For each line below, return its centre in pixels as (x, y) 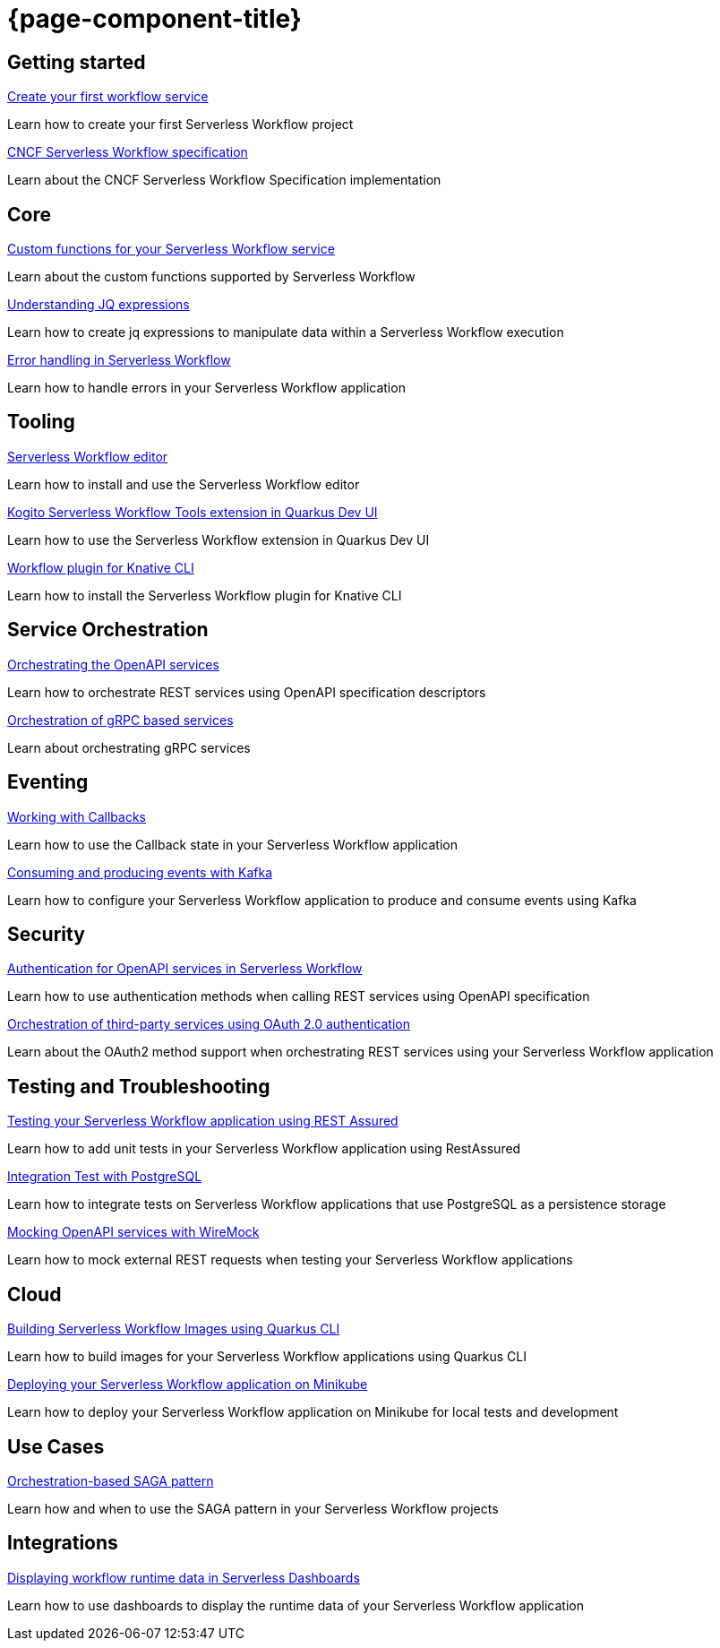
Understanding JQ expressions (99, 305)
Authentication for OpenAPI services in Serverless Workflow (185, 969)
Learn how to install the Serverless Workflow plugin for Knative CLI (205, 595)
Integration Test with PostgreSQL (105, 1177)
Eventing (48, 782)
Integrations (63, 1543)
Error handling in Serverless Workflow (119, 360)
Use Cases (56, 1446)
